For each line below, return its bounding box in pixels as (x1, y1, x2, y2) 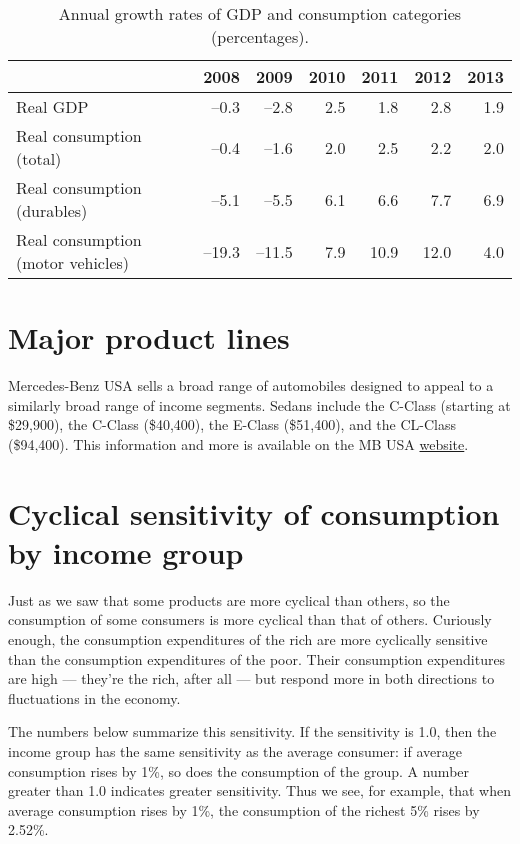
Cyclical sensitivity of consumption (8, 492, 500, 533)
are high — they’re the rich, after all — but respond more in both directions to (8, 668, 495, 689)
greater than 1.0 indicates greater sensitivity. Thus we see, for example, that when (8, 780, 511, 801)
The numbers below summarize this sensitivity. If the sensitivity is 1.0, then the (8, 721, 497, 742)
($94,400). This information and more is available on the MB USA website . (8, 433, 469, 454)
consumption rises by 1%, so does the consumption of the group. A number (8, 760, 470, 781)
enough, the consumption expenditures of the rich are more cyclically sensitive (8, 629, 488, 649)
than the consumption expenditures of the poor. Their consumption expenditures (8, 648, 506, 669)
